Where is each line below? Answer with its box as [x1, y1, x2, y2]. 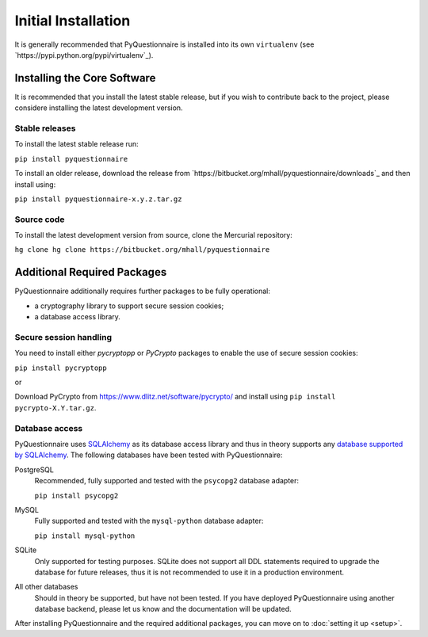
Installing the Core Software [14, 71, 156, 85]
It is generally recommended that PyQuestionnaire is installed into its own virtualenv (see [14, 40, 315, 49]
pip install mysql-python [34, 531, 136, 540]
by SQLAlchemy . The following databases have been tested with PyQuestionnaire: [14, 450, 283, 460]
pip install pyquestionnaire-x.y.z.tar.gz [14, 194, 182, 204]
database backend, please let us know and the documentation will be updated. [34, 605, 292, 614]
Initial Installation [14, 12, 131, 29]
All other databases [14, 582, 78, 592]
